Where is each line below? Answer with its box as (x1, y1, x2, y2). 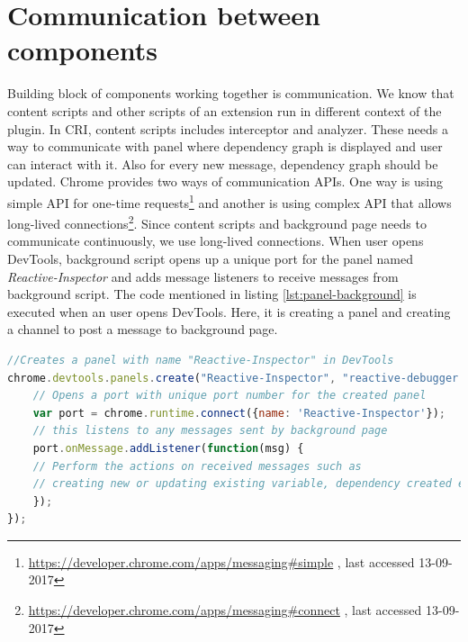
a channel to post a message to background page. (7, 320, 278, 339)
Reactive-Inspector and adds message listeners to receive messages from (7, 267, 399, 285)
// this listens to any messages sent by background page (32, 424, 388, 438)
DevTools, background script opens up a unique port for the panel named (7, 249, 413, 267)
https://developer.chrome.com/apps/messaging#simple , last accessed (28, 552, 415, 571)
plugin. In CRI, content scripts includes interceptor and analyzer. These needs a (7, 119, 448, 138)
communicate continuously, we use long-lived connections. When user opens (7, 231, 424, 250)
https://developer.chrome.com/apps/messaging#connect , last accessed (28, 601, 422, 619)
